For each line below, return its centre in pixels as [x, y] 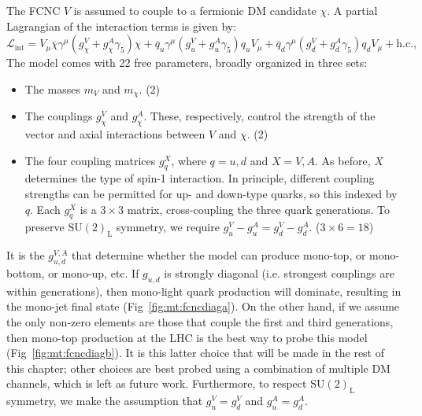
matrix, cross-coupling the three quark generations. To [258, 209]
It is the [26, 255]
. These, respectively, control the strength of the [259, 116]
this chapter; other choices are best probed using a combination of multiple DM [198, 368]
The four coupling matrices [90, 160]
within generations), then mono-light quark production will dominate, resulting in [204, 291]
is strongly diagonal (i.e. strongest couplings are [279, 273]
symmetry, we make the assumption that [105, 401]
